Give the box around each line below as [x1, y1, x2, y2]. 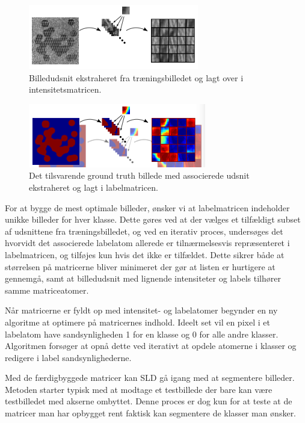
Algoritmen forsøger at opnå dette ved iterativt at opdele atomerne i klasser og [5, 339, 297, 352]
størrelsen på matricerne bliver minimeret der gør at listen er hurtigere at [5, 260, 276, 273]
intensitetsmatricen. [29, 83, 102, 96]
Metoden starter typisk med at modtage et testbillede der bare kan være [5, 383, 273, 395]
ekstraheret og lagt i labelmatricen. [29, 181, 158, 193]
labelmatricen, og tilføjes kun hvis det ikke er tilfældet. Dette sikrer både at [5, 248, 285, 261]
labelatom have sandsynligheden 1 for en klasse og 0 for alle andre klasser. [5, 327, 279, 340]
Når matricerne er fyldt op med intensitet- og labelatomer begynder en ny [5, 304, 278, 316]
